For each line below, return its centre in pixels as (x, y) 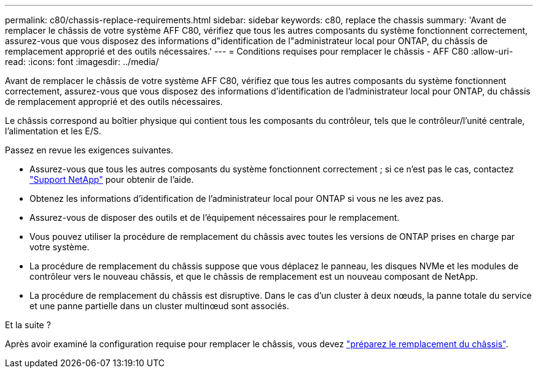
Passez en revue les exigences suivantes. (89, 150)
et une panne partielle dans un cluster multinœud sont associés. (159, 306)
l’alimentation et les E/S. (53, 131)
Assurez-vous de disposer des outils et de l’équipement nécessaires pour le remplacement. (215, 217)
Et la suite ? (28, 325)
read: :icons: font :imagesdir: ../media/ (82, 62)
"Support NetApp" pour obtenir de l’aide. (112, 179)
